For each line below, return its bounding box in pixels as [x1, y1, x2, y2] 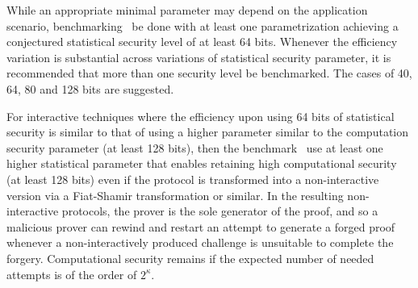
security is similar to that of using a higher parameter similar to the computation [6, 123, 409, 140]
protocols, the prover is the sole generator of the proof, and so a [61, 202, 378, 219]
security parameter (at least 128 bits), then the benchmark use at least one [6, 139, 383, 156]
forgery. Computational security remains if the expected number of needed [6, 249, 374, 266]
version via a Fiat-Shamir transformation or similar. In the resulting [6, 186, 344, 203]
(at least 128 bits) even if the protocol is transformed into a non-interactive [6, 170, 379, 187]
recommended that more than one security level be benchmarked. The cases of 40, [6, 65, 412, 81]
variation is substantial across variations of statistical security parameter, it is [6, 48, 391, 65]
